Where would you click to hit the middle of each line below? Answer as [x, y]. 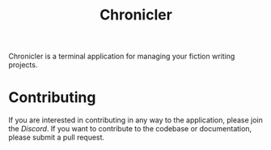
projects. [23, 65]
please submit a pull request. [57, 137]
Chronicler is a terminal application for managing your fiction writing [122, 56]
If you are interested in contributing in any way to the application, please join [135, 120]
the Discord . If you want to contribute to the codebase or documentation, [130, 129]
